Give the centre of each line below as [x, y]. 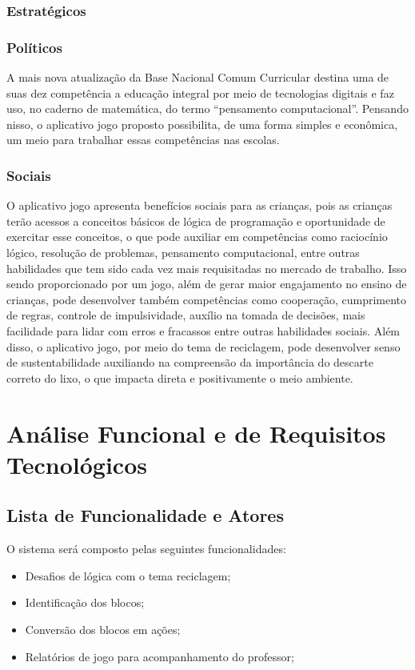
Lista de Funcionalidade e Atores [145, 515]
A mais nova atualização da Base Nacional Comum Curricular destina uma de [198, 77]
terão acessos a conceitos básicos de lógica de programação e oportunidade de [196, 221]
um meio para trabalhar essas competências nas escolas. [143, 140]
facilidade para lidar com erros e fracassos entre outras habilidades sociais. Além [204, 331]
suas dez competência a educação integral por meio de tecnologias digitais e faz [200, 92]
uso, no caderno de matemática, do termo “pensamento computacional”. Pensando [207, 108]
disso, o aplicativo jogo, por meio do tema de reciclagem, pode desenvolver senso [204, 346]
